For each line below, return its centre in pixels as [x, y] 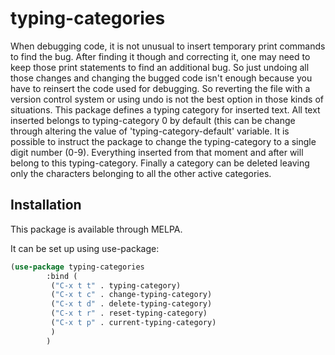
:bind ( [62, 276]
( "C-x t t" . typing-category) [116, 285]
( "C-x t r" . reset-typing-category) [129, 313]
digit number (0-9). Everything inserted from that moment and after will [157, 152]
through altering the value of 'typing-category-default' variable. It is [150, 131]
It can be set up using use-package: [85, 248]
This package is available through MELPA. [96, 229]
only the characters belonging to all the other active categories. [141, 173]
